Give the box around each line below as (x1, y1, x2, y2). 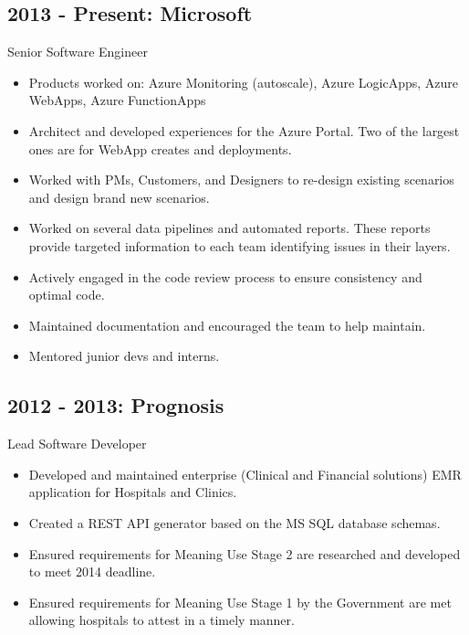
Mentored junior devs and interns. (28, 346, 220, 365)
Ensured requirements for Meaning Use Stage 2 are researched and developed (28, 544, 461, 563)
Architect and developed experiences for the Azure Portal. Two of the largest (28, 121, 460, 140)
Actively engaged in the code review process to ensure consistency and (28, 267, 422, 286)
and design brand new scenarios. (28, 187, 210, 206)
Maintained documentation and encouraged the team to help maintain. (28, 315, 426, 334)
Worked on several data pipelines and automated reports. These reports (28, 218, 431, 238)
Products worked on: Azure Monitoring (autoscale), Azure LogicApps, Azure (28, 72, 459, 91)
